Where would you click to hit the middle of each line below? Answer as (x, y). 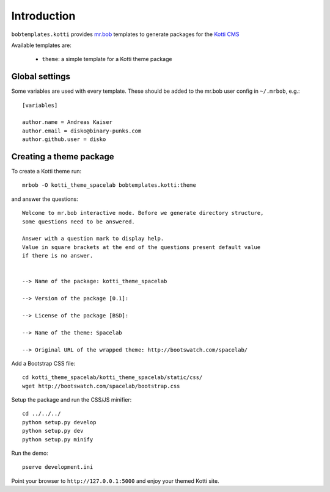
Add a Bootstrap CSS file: (43, 363)
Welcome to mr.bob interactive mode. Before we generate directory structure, (143, 213)
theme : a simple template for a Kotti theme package (107, 59)
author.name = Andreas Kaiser (68, 122)
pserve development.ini (58, 467)
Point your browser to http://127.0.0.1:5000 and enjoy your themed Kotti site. (115, 481)
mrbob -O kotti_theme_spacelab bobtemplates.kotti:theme (109, 185)
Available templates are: (41, 45)
